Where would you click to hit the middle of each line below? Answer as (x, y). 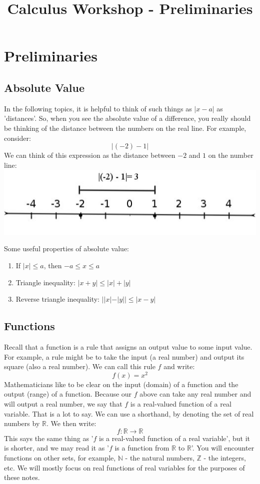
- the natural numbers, (160, 457)
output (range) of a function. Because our (68, 394)
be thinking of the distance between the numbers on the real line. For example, (125, 128)
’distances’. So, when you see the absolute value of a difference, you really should (127, 118)
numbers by (22, 423)
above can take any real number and (195, 394)
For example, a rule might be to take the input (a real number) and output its (124, 356)
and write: (179, 366)
